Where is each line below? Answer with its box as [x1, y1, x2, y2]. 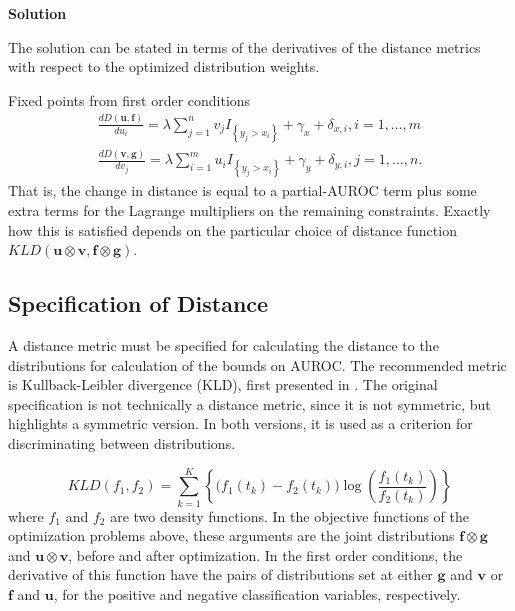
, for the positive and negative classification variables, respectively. [53, 584, 461, 605]
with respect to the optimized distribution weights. [8, 56, 320, 77]
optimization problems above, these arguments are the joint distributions [8, 525, 455, 546]
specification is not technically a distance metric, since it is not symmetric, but [8, 393, 491, 414]
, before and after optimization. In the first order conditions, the [68, 544, 463, 565]
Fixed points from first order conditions [8, 89, 251, 110]
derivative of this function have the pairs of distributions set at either [8, 564, 433, 585]
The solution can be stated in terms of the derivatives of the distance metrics [8, 36, 481, 57]
